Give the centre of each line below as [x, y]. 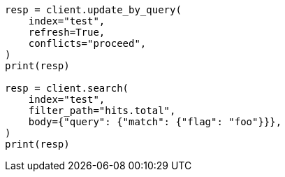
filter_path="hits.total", [102, 111]
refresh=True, [67, 32]
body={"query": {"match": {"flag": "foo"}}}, [155, 122]
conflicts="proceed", [87, 43]
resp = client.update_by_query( [93, 10]
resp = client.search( [67, 88]
